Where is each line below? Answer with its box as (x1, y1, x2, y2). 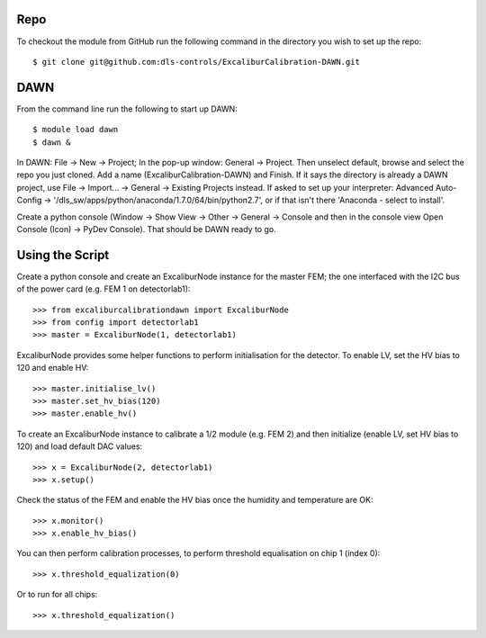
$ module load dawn (32, 124, 119, 135)
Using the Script (16, 247, 110, 263)
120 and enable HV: (16, 363, 89, 373)
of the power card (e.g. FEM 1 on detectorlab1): (16, 283, 191, 294)
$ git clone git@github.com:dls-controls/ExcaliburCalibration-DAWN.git (32, 57, 360, 67)
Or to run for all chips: (16, 589, 98, 600)
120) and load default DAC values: (16, 441, 143, 452)
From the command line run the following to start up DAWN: (16, 103, 238, 114)
